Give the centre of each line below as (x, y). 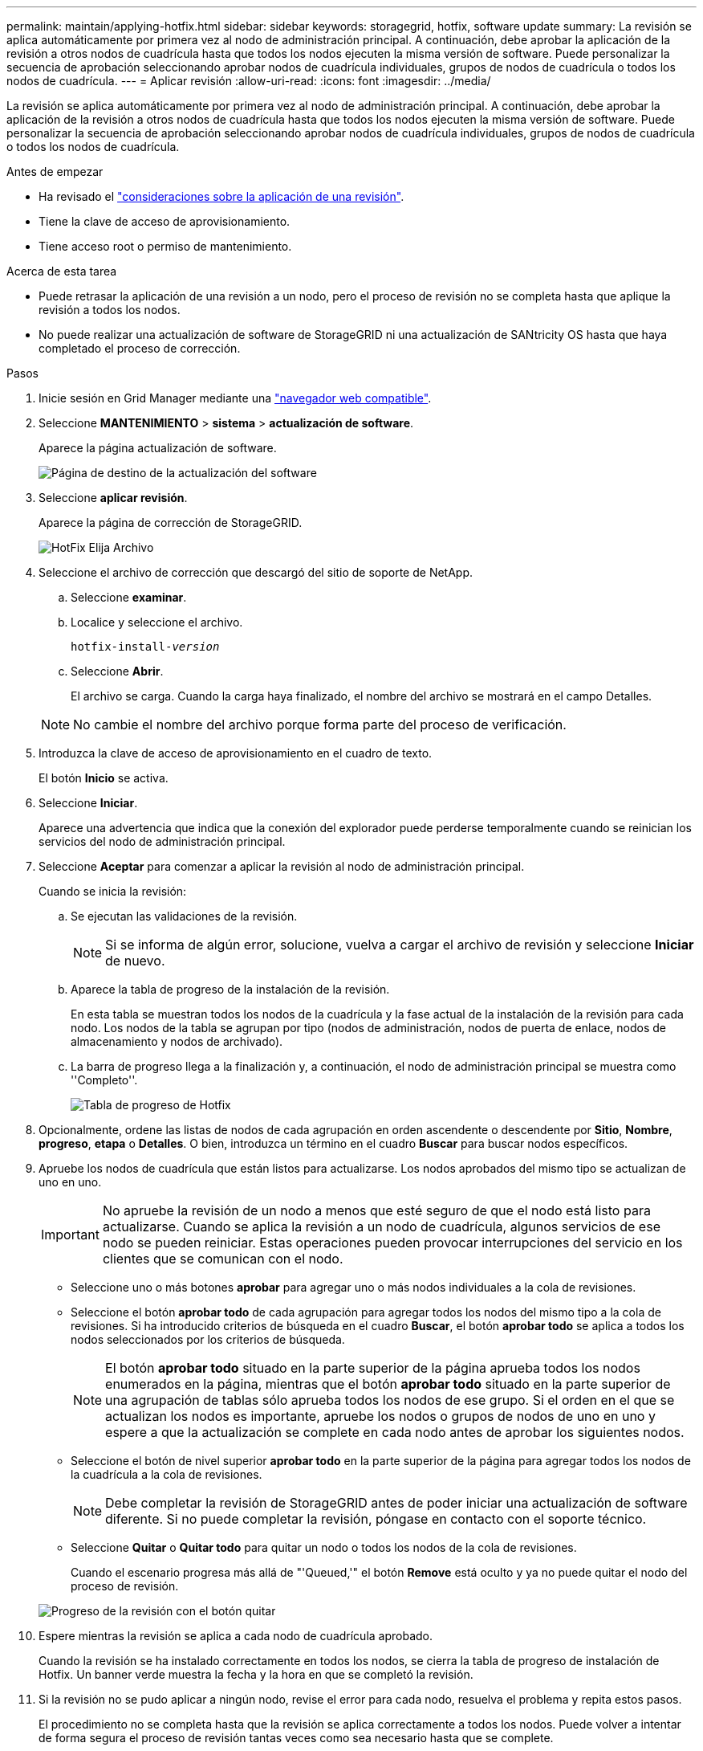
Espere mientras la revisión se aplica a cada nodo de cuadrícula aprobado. (236, 1636)
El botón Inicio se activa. (104, 778)
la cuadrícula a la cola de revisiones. (167, 1474)
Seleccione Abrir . (117, 671)
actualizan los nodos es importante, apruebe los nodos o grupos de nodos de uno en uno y (380, 1416)
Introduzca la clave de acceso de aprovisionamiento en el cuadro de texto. (236, 753)
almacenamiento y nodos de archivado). (177, 1041)
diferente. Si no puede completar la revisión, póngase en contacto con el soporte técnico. (376, 1519)
